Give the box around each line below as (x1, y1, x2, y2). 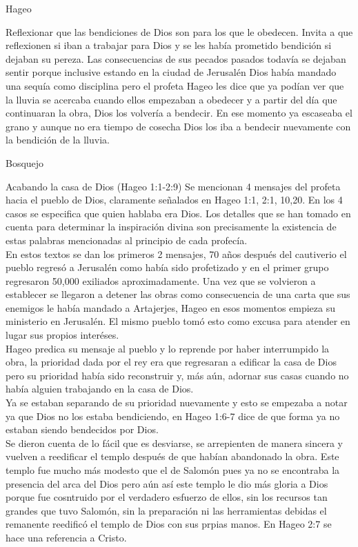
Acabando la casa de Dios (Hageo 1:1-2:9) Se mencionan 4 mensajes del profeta (6, 179, 341, 193)
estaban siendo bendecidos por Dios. (6, 422, 159, 437)
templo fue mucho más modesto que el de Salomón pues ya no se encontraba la (6, 463, 340, 477)
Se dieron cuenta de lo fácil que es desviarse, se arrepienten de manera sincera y (6, 435, 344, 450)
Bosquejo (6, 155, 44, 170)
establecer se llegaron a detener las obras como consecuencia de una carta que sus (6, 287, 350, 301)
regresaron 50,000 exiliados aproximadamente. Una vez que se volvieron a (6, 273, 316, 288)
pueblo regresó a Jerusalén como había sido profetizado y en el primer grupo (6, 260, 329, 275)
